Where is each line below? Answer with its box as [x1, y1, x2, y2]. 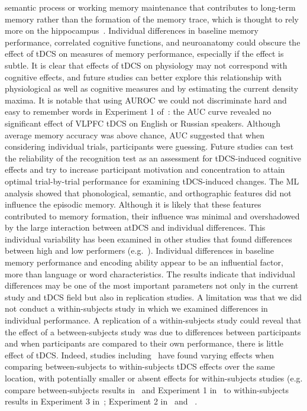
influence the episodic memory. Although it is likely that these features [5, 198, 261, 211]
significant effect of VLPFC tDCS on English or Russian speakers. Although [5, 116, 281, 129]
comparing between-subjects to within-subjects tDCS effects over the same [5, 360, 275, 373]
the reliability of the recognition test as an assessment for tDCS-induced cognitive [5, 151, 301, 164]
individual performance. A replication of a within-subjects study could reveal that [5, 314, 302, 326]
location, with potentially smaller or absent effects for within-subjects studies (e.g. [5, 372, 303, 384]
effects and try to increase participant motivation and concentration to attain [5, 163, 285, 176]
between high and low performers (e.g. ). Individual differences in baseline [5, 244, 274, 257]
